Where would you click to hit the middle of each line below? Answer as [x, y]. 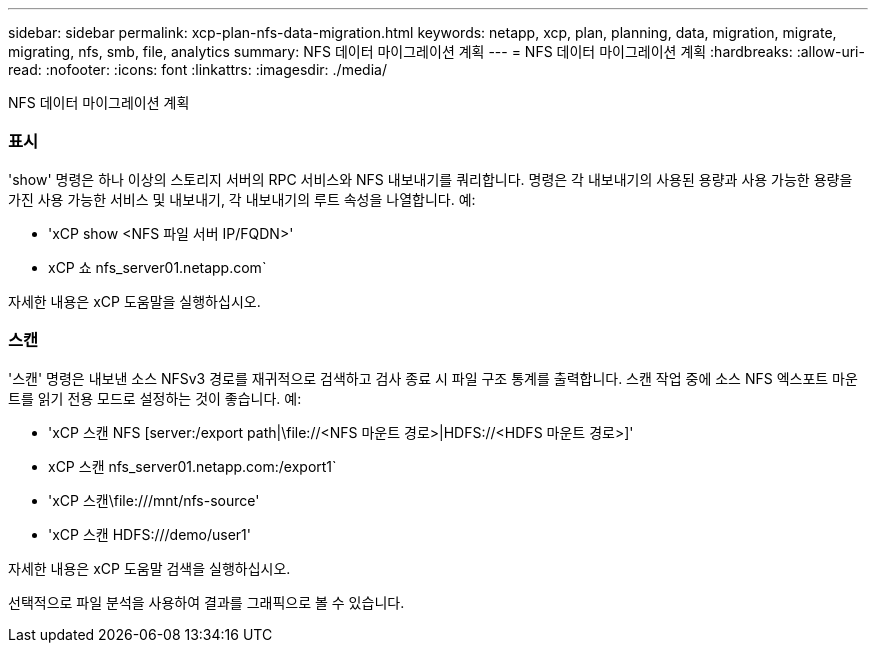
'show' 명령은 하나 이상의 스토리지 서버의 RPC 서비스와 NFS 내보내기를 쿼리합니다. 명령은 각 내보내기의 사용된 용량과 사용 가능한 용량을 [430, 179]
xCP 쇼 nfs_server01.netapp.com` [157, 267]
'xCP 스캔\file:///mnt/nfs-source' [154, 500]
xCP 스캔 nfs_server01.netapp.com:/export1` [192, 466]
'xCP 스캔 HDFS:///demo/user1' [149, 534]
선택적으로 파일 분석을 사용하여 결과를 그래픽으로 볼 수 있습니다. [206, 602]
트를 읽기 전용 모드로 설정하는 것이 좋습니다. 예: [155, 398]
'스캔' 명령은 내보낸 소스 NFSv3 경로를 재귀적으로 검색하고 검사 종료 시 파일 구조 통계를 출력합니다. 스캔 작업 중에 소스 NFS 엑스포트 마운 [433, 378]
